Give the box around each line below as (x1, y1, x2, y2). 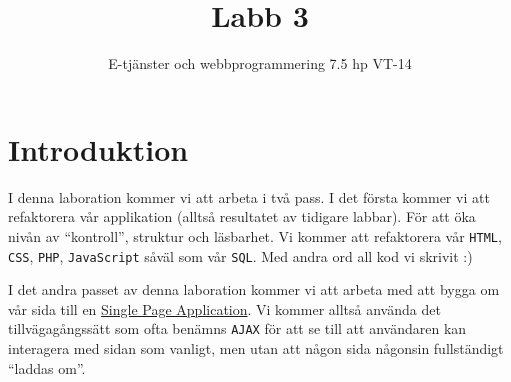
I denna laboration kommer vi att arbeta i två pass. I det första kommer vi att (8, 186, 490, 207)
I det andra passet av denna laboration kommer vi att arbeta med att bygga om (8, 279, 500, 300)
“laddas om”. (8, 357, 86, 378)
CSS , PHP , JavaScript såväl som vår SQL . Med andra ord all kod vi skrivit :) (8, 245, 473, 266)
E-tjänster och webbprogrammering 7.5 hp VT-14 (108, 53, 412, 74)
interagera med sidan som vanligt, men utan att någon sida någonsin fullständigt (8, 338, 504, 358)
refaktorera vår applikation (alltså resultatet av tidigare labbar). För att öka (8, 206, 476, 227)
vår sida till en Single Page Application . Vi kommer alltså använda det (8, 298, 441, 319)
